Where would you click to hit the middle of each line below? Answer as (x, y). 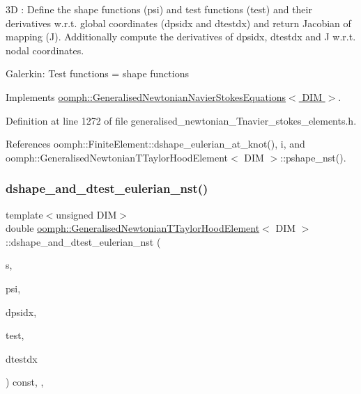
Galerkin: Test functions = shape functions (97, 73)
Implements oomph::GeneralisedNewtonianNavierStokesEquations (146, 96)
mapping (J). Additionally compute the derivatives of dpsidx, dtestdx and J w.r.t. (181, 37)
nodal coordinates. (45, 50)
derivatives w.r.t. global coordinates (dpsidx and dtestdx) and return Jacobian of (178, 23)
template (24, 214)
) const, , (25, 382)
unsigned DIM (86, 214)
